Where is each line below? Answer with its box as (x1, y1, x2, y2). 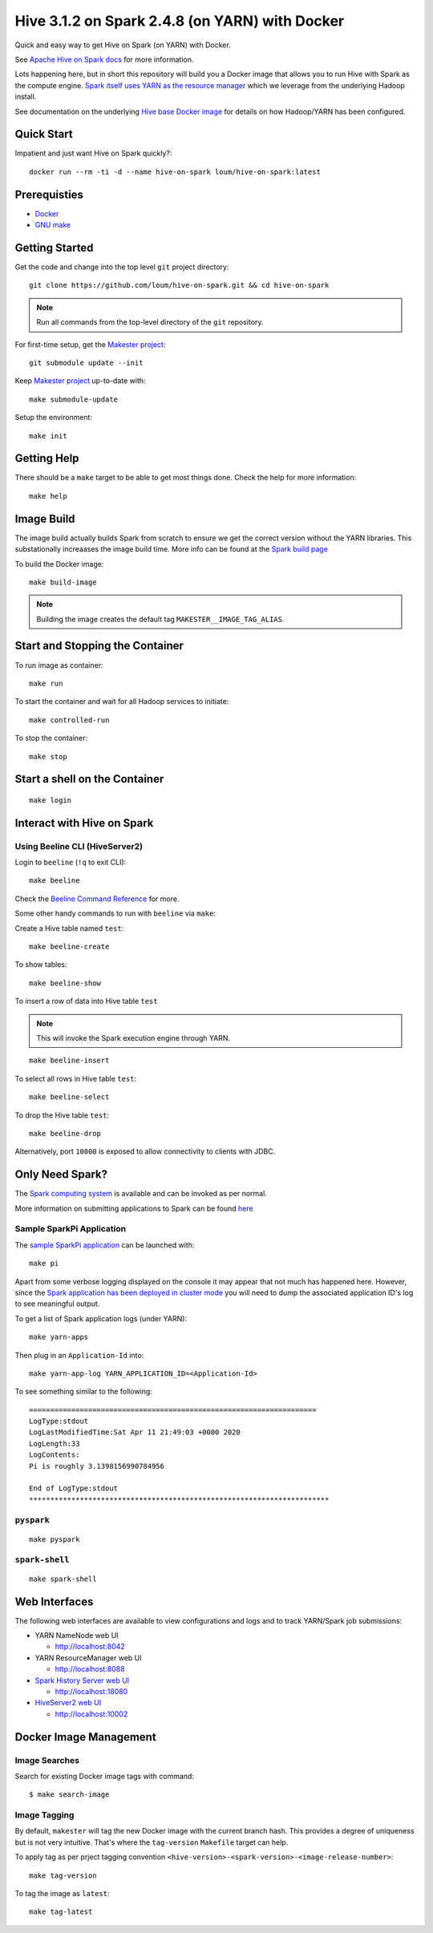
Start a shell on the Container (14, 772, 164, 786)
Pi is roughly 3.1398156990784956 (29, 1462, 164, 1470)
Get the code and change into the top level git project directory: (14, 262, 229, 272)
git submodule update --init (29, 358, 144, 367)
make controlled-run (29, 715, 110, 725)
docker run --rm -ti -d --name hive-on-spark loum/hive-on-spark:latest (29, 167, 321, 176)
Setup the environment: (14, 413, 92, 423)
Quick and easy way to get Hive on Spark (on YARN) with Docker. (14, 40, 232, 50)
